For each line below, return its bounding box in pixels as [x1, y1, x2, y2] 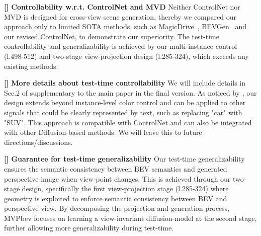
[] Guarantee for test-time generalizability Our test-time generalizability [4, 153, 245, 164]
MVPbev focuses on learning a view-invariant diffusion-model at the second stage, [4, 212, 257, 223]
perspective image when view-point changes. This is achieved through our [4, 173, 231, 184]
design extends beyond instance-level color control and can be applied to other [4, 97, 246, 108]
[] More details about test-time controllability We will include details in [4, 77, 245, 88]
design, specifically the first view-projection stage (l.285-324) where [22, 183, 229, 194]
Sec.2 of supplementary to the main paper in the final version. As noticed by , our [4, 87, 257, 98]
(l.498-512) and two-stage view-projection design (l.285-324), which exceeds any [4, 50, 249, 61]
